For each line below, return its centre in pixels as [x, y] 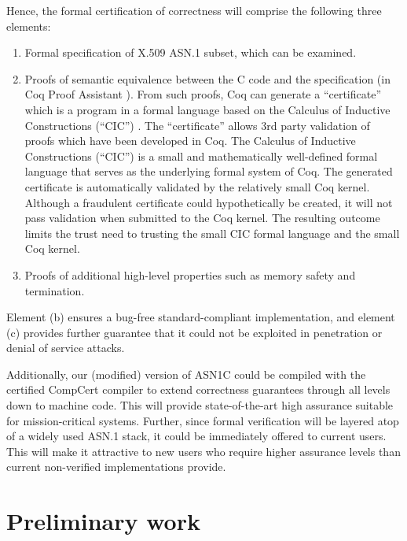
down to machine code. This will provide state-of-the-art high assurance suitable [200, 405]
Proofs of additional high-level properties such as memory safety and [190, 274]
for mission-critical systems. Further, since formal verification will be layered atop [203, 420]
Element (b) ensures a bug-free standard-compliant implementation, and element [201, 317]
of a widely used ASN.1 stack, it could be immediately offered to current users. [196, 436]
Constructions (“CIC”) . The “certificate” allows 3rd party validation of [197, 125]
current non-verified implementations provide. [116, 467]
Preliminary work [103, 521]
